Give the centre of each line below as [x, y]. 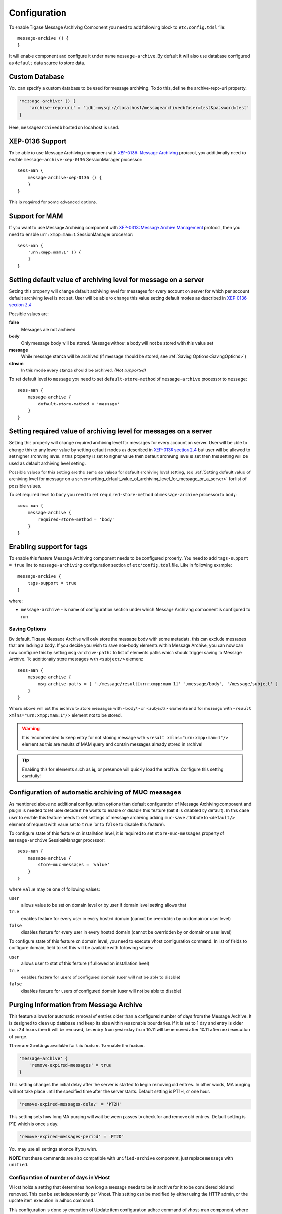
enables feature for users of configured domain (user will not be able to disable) [101, 977]
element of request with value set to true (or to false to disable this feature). [87, 824]
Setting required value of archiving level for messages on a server [110, 431]
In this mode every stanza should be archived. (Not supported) [84, 370]
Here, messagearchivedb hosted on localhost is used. [64, 127]
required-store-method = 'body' [76, 519]
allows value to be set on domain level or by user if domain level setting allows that [104, 905]
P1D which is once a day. [34, 1124]
